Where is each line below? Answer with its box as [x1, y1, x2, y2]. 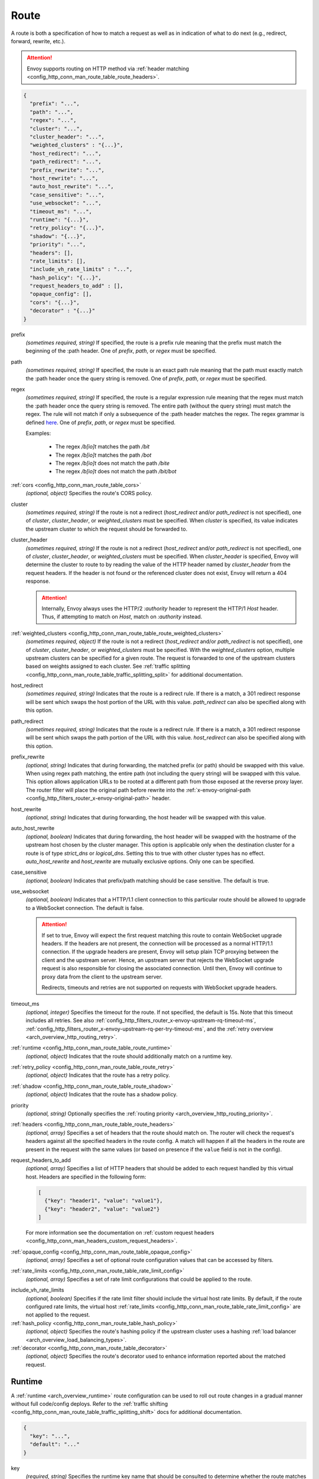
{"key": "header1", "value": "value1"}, [44, 1197, 163, 1204]
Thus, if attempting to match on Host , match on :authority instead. [41, 613, 203, 621]
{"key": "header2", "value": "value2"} [44, 1206, 160, 1212]
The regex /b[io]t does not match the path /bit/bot [55, 468, 177, 475]
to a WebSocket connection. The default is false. [25, 904, 144, 911]
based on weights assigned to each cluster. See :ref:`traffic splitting [25, 663, 190, 670]
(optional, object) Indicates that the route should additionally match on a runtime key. [25, 1052, 233, 1060]
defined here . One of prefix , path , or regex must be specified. [25, 419, 176, 426]
